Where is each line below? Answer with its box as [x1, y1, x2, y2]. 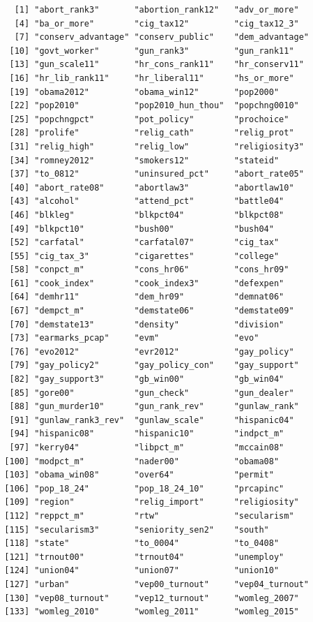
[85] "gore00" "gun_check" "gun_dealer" [9, 387, 294, 398]
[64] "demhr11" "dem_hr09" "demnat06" [9, 292, 284, 302]
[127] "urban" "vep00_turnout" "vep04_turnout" [4, 579, 310, 589]
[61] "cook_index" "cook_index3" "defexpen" [9, 278, 284, 288]
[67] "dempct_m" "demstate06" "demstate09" [9, 306, 294, 316]
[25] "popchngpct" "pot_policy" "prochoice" [9, 114, 289, 124]
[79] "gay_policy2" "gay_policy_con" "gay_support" [9, 360, 299, 371]
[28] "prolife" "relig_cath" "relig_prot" [9, 128, 294, 138]
